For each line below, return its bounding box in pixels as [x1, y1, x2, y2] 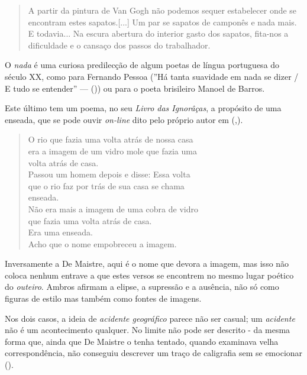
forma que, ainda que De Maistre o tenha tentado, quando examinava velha [5, 335, 279, 347]
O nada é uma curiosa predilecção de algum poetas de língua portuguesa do [5, 59, 280, 71]
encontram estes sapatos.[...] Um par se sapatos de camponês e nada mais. [28, 15, 297, 28]
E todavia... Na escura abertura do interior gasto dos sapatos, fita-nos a [28, 27, 289, 40]
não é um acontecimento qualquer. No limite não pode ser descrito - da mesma [5, 324, 290, 336]
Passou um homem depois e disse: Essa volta [28, 168, 190, 180]
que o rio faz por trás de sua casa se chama [28, 179, 185, 192]
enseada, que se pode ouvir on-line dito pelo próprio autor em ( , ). [5, 113, 243, 125]
